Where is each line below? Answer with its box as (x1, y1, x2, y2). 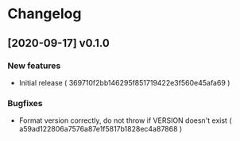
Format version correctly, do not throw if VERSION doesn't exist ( (18, 116, 232, 125)
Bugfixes (7, 97, 43, 109)
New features (7, 60, 61, 71)
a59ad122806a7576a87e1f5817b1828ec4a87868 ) (18, 124, 183, 134)
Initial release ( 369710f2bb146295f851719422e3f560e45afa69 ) (18, 78, 230, 87)
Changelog (7, 5, 82, 23)
